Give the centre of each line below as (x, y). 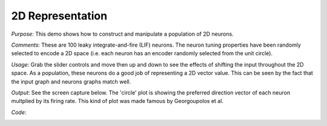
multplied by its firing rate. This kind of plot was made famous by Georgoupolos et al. (117, 101)
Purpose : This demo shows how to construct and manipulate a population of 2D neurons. (122, 34)
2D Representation (59, 16)
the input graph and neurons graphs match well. (71, 81)
